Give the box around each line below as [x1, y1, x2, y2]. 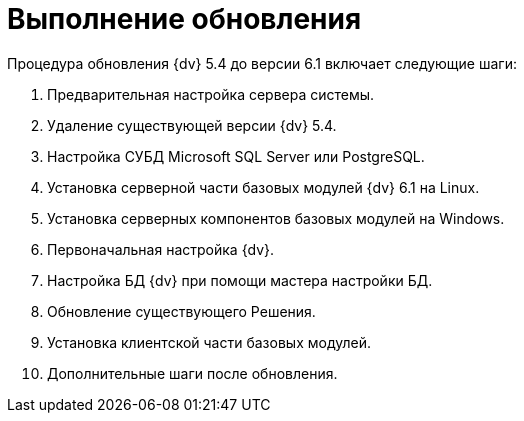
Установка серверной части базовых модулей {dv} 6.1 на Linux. [47, 178, 480, 196]
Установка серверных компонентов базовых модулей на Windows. [47, 209, 505, 227]
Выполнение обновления [7, 2, 362, 36]
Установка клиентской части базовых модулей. [47, 333, 371, 351]
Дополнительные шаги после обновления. [47, 364, 338, 382]
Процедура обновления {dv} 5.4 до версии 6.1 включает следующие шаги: [7, 54, 517, 72]
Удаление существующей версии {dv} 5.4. [47, 116, 337, 134]
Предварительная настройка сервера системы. [47, 85, 375, 103]
